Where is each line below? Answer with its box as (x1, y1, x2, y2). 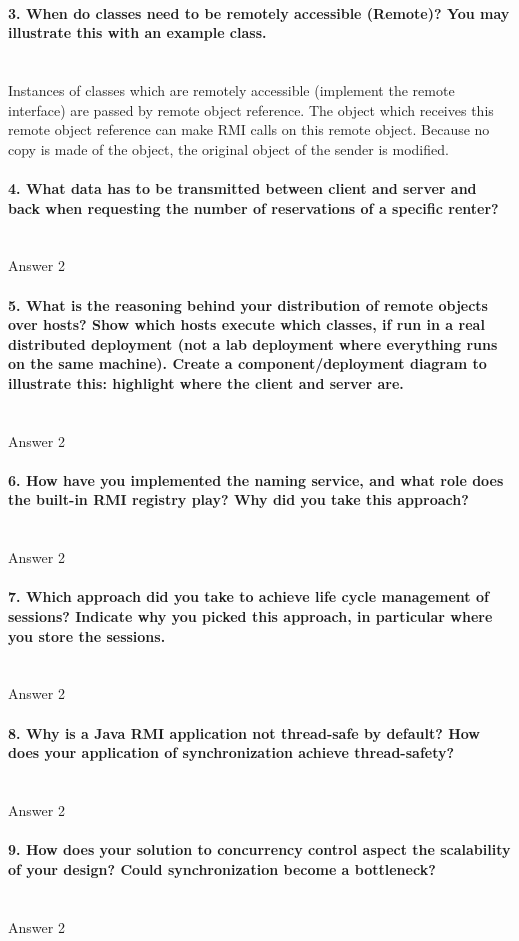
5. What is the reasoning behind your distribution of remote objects (8, 294, 488, 315)
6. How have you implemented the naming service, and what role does (8, 469, 504, 490)
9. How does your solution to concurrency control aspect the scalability (8, 839, 511, 860)
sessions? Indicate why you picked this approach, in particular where (8, 606, 493, 627)
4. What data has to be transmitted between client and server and (8, 177, 477, 198)
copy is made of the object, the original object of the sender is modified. (8, 138, 449, 159)
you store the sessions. (8, 625, 166, 646)
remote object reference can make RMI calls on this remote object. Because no (8, 119, 490, 140)
